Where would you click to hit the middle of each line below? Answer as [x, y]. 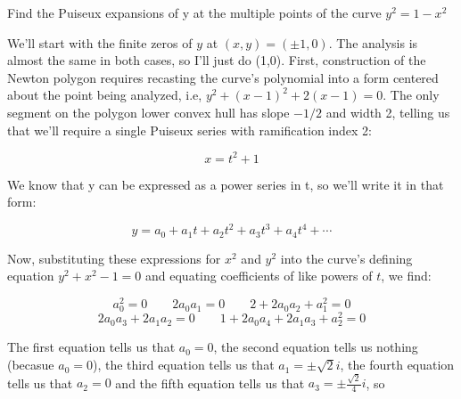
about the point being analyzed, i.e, [105, 95]
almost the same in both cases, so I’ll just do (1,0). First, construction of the [217, 60]
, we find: [406, 276]
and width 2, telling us [388, 112]
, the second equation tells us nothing [316, 347]
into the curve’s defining [346, 258]
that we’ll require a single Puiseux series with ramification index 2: [189, 130]
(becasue [31, 365]
